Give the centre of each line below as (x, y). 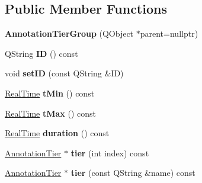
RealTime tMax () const (51, 113)
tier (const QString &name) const (133, 173)
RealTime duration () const (57, 133)
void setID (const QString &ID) (64, 73)
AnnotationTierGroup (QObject (69, 33)
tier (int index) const (110, 152)
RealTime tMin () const (50, 93)
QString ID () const (41, 53)
